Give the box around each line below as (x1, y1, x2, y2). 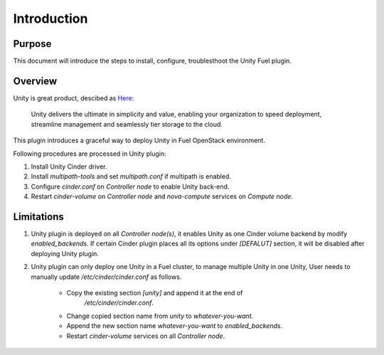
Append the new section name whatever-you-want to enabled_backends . (66, 322, 283, 330)
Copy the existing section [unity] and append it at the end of (66, 288, 243, 297)
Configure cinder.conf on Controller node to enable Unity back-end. (31, 182, 230, 191)
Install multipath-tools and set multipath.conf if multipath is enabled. (31, 172, 231, 181)
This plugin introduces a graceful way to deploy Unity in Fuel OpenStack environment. (13, 136, 266, 145)
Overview (13, 75, 58, 87)
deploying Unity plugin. (31, 249, 100, 258)
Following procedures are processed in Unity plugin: (13, 149, 166, 158)
